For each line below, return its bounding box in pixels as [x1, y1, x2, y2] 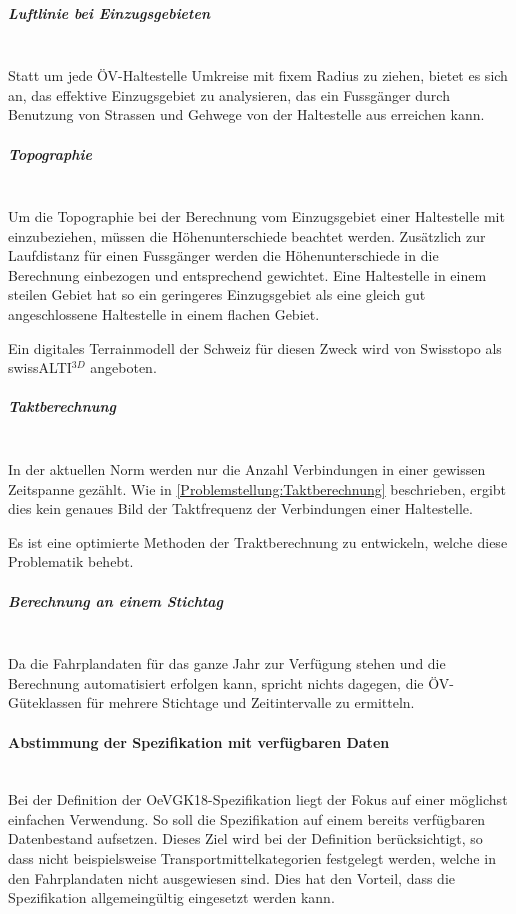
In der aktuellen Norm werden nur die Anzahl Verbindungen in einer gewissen [8, 459, 486, 479]
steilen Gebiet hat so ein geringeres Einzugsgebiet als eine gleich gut [8, 284, 426, 305]
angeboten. [90, 357, 157, 378]
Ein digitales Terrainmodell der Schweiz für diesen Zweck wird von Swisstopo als [8, 337, 502, 358]
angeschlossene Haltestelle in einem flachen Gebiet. [8, 304, 320, 325]
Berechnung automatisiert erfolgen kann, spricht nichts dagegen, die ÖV [8, 672, 450, 693]
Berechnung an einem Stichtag [8, 590, 224, 611]
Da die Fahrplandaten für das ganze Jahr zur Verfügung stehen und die [8, 653, 446, 674]
